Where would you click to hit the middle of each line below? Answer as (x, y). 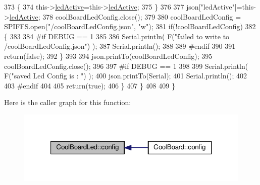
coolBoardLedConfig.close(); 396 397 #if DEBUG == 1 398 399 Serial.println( (126, 66)
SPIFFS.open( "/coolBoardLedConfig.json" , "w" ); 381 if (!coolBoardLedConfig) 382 (130, 26)
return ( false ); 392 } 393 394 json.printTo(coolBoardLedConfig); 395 (108, 56)
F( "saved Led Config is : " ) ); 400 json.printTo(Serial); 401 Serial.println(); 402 (126, 76)
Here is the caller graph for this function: (68, 102)
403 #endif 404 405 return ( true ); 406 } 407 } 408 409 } (90, 85)
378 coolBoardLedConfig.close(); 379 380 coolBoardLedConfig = (142, 16)
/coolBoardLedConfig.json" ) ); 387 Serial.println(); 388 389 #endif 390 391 (120, 46)
